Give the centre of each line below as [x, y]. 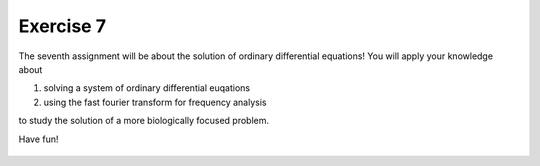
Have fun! [38, 139]
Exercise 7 [62, 26]
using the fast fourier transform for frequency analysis [155, 102]
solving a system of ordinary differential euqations [146, 88]
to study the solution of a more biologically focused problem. [144, 121]
